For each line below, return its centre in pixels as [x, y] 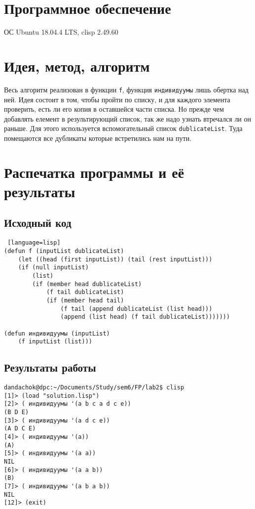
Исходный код [38, 223]
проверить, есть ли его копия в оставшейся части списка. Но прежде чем [114, 109]
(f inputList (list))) [55, 342]
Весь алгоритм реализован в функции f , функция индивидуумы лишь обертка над [126, 89]
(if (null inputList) [53, 268]
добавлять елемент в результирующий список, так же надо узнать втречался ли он [128, 118]
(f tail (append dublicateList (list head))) [136, 309]
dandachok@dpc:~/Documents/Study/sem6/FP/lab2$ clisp [94, 388]
